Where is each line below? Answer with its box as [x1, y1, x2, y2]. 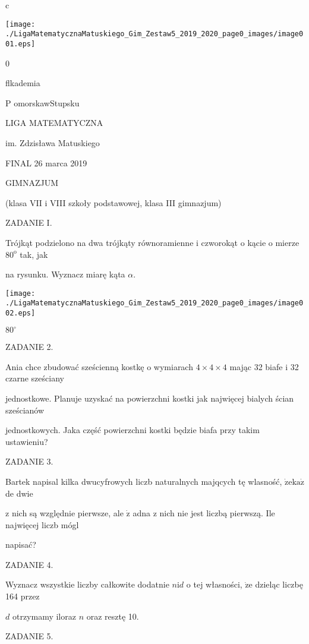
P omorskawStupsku [5, 96, 80, 109]
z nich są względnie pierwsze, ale [5, 507, 124, 519]
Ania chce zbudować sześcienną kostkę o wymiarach [5, 360, 193, 372]
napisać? [5, 538, 36, 551]
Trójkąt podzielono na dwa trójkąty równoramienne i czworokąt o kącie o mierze [5, 236, 299, 248]
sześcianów [5, 403, 45, 416]
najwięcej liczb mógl [5, 518, 79, 531]
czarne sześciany [5, 372, 64, 384]
